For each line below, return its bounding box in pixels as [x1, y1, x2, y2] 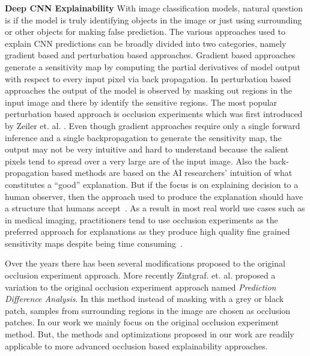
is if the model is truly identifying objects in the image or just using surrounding [5, 13, 302, 26]
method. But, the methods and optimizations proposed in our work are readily [5, 328, 294, 340]
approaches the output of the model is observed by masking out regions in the [5, 84, 293, 97]
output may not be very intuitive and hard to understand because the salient [5, 143, 289, 155]
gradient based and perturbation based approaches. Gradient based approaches [5, 49, 296, 61]
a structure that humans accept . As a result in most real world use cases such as [5, 202, 305, 214]
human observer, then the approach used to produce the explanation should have [5, 190, 303, 202]
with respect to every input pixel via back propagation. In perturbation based [5, 72, 291, 85]
